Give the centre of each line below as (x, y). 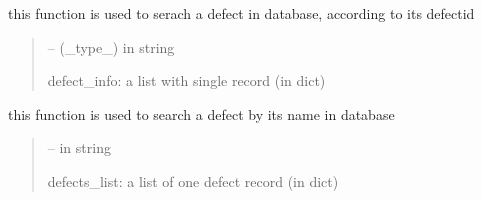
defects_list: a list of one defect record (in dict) (193, 180)
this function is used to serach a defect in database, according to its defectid (241, 13)
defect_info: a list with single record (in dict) (186, 80)
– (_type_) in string (111, 46)
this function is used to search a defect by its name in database (201, 113)
